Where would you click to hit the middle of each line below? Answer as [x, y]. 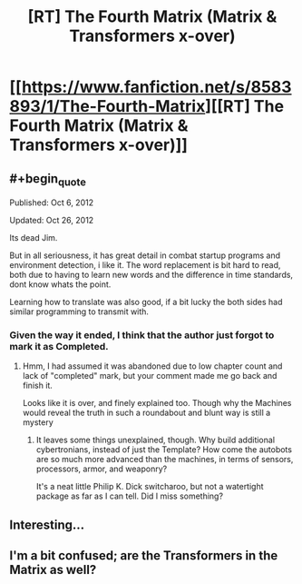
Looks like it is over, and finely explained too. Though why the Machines [157, 403]
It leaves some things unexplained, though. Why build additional [155, 440]
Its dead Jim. [34, 238]
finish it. [37, 386]
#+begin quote [48, 179]
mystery [38, 422]
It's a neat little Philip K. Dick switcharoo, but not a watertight [150, 487]
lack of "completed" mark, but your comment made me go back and [150, 376]
